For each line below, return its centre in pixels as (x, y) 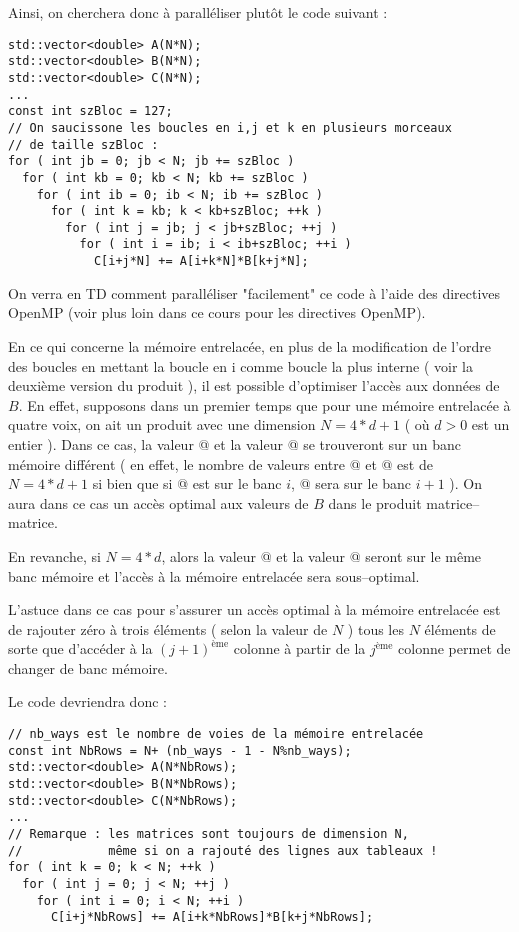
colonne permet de (454, 648)
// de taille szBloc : (83, 144)
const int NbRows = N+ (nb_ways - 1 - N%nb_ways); (180, 750)
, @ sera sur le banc (351, 483)
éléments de (460, 628)
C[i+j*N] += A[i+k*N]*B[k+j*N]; (201, 261)
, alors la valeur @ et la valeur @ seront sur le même (321, 555)
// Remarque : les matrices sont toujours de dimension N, (208, 834)
